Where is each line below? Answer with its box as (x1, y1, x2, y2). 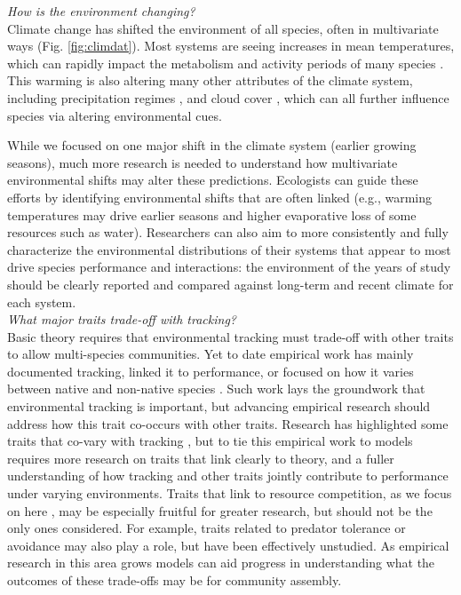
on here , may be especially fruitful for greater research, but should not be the (7, 501, 433, 520)
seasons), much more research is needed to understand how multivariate (7, 153, 398, 171)
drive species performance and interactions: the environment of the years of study (7, 258, 451, 276)
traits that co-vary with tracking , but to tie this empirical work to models (7, 432, 413, 450)
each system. (7, 292, 76, 311)
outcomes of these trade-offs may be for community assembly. (7, 571, 342, 589)
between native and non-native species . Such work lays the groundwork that (7, 379, 425, 398)
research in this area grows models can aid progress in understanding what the (7, 553, 435, 572)
